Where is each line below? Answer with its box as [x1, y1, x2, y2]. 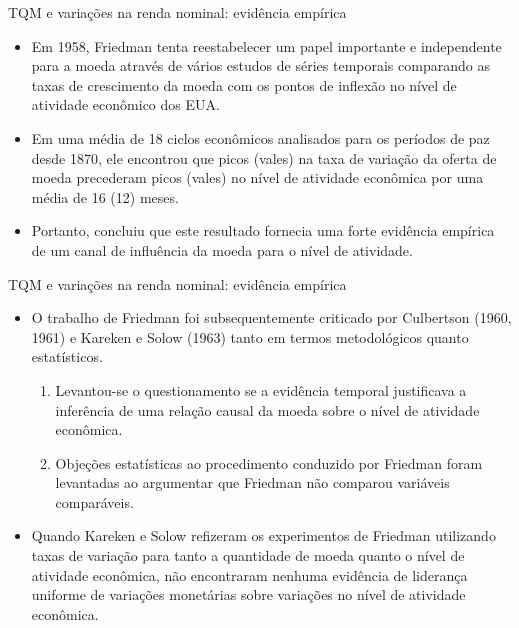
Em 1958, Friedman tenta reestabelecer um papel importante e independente [31, 35, 502, 56]
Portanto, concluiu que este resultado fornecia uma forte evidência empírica [31, 220, 495, 241]
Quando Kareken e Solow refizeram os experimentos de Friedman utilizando [31, 525, 496, 546]
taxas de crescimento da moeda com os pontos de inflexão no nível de [31, 74, 457, 95]
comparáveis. [55, 491, 134, 512]
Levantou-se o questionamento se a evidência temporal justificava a [55, 379, 467, 400]
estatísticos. [31, 346, 103, 367]
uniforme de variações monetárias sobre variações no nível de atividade [31, 584, 466, 605]
